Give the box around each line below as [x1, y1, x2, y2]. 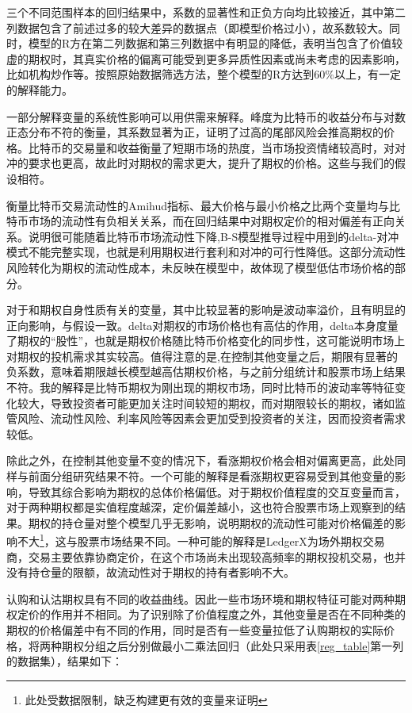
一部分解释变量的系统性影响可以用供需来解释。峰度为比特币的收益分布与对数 [6, 108, 406, 125]
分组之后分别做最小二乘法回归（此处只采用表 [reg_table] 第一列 [83, 637, 404, 654]
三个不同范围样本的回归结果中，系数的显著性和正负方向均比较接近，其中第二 [6, 4, 406, 20]
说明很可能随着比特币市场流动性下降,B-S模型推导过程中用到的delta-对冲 [28, 228, 399, 244]
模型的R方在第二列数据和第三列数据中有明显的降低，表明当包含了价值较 [28, 35, 403, 52]
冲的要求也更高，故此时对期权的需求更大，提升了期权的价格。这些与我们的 [6, 155, 395, 171]
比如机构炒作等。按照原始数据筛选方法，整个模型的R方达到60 [6, 66, 326, 82]
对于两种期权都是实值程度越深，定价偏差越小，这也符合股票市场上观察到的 [6, 499, 395, 516]
